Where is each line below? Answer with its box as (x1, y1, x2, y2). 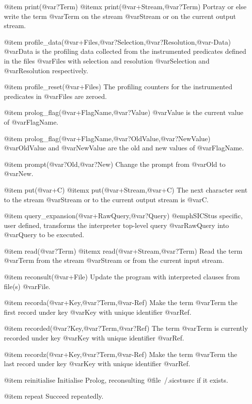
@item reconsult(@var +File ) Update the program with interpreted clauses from (4, 272, 240, 282)
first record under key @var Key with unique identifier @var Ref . (4, 307, 191, 317)
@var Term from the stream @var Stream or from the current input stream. (4, 255, 224, 265)
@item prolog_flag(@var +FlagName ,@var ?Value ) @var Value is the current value (4, 107, 244, 117)
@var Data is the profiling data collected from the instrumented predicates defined (4, 46, 246, 56)
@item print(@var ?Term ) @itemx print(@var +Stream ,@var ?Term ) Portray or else (4, 1, 247, 11)
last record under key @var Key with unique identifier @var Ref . (4, 358, 190, 369)
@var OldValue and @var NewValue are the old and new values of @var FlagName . (4, 143, 244, 153)
